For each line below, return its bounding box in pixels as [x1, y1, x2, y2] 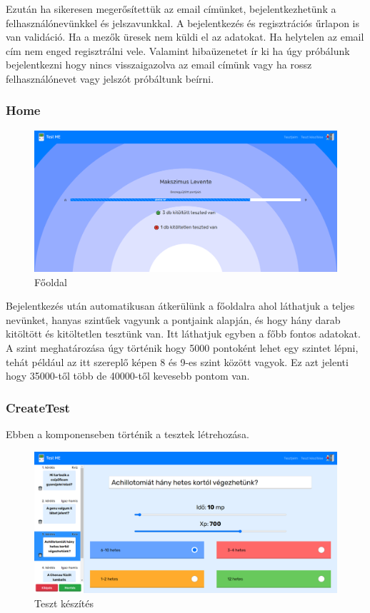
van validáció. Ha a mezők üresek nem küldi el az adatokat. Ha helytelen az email [6, 29, 364, 44]
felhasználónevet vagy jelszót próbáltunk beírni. [6, 71, 214, 86]
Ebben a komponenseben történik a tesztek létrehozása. [6, 427, 249, 442]
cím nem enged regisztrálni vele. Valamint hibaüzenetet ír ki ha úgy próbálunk [6, 43, 350, 58]
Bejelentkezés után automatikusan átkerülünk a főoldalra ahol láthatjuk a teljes [6, 298, 355, 313]
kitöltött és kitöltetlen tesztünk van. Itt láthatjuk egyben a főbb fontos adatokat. [6, 326, 361, 341]
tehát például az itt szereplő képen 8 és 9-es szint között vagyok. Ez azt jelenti [6, 354, 349, 369]
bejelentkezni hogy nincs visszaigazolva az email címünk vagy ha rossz [6, 57, 312, 72]
